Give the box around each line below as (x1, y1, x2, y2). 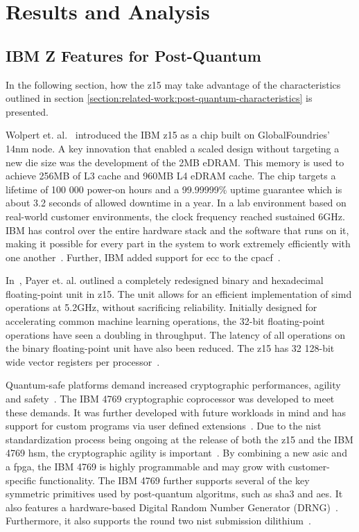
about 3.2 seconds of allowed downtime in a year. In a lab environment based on (6, 195, 347, 210)
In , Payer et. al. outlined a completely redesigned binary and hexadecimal (6, 273, 324, 287)
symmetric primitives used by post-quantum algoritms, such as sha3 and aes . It (6, 486, 343, 501)
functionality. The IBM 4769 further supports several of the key (39, 472, 310, 487)
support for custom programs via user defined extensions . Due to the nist (6, 418, 322, 433)
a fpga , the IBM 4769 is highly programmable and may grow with (6, 459, 286, 474)
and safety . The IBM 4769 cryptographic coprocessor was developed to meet (6, 391, 335, 406)
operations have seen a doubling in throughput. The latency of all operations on (6, 327, 346, 342)
